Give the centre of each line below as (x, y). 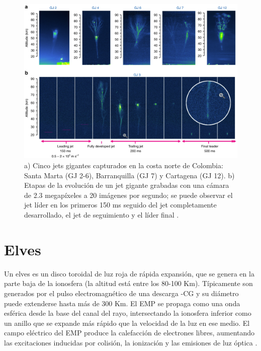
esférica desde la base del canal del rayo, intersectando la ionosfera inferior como (128, 313)
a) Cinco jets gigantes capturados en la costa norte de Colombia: (124, 165)
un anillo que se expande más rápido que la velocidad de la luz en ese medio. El (127, 323)
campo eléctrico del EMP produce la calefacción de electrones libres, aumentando (129, 333)
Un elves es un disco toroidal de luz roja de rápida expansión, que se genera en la (129, 273)
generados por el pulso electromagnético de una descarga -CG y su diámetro (121, 293)
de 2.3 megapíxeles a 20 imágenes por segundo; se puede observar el (128, 195)
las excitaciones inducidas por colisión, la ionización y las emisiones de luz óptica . (131, 342)
